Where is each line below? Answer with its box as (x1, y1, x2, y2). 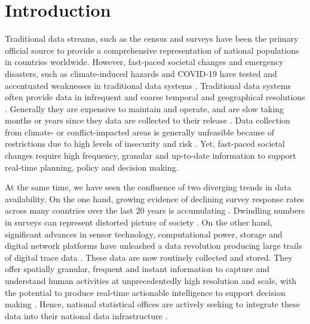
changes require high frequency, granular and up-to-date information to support (5, 149, 296, 162)
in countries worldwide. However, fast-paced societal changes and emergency (5, 55, 284, 68)
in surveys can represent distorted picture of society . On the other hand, (5, 216, 272, 229)
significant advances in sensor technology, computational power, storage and (5, 227, 283, 240)
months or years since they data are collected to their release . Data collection (5, 114, 290, 126)
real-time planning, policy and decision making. (5, 161, 179, 173)
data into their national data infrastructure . (5, 309, 168, 322)
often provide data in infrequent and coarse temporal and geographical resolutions (5, 91, 305, 103)
